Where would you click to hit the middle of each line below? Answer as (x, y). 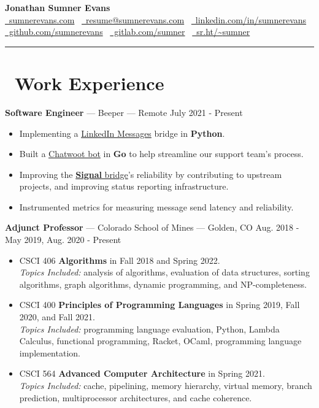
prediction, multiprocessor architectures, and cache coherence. (136, 397)
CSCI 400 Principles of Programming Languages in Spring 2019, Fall (159, 305)
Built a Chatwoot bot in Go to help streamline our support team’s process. (161, 154)
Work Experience (90, 83)
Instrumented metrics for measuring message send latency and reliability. (156, 206)
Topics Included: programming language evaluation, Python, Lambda (149, 329)
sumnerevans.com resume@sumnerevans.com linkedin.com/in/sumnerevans (158, 19)
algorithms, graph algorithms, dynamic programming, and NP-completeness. (163, 284)
